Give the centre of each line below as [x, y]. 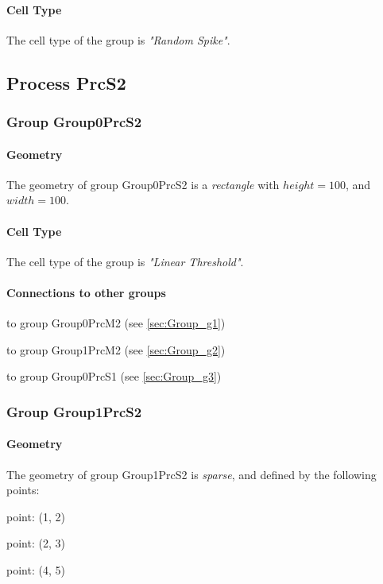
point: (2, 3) [36, 543]
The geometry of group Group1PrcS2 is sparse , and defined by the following [191, 474]
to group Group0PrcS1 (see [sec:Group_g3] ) [114, 376]
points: [23, 490]
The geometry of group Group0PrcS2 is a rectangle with [143, 184]
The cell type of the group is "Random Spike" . [118, 39]
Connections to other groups [86, 292]
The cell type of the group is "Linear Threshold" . [125, 261]
